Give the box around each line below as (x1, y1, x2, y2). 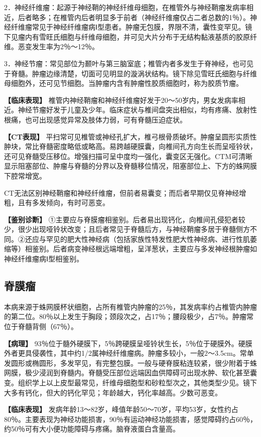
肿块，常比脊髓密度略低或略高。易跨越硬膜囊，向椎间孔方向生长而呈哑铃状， (4, 141, 257, 152)
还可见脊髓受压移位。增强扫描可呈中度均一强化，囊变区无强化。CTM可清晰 (4, 151, 253, 161)
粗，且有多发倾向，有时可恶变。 (4, 197, 109, 208)
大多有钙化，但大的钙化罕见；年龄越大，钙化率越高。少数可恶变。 (4, 387, 222, 397)
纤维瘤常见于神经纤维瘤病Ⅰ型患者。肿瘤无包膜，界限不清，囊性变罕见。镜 (11, 22, 252, 32)
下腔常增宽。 (4, 170, 46, 181)
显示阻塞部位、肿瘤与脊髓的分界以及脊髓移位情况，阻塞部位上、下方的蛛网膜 (4, 161, 257, 171)
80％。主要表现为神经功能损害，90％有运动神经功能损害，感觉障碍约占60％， (4, 413, 257, 424)
